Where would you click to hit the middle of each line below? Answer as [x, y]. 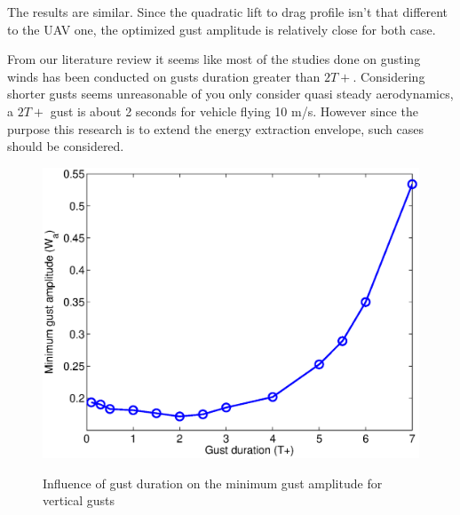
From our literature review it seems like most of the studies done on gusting [214, 59]
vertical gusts [79, 500]
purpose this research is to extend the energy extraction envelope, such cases [215, 128]
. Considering [389, 76]
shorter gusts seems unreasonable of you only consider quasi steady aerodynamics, [230, 94]
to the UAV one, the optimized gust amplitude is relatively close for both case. [222, 29]
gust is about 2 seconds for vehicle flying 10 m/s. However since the [234, 111]
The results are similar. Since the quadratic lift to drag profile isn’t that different [228, 12]
